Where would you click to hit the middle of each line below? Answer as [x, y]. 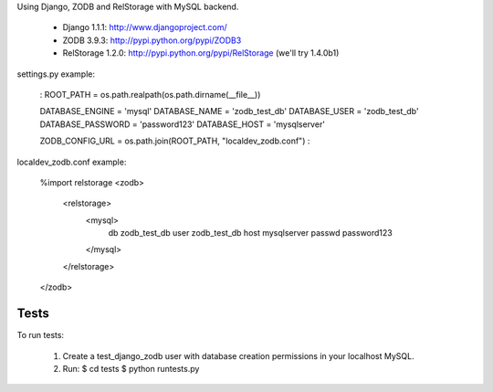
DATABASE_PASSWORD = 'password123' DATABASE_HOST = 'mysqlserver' [183, 124]
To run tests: [40, 335]
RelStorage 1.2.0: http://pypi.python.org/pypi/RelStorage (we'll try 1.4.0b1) [201, 53]
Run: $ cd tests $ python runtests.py [131, 368]
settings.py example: [56, 74]
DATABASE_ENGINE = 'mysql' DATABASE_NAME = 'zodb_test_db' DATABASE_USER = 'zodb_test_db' [229, 111]
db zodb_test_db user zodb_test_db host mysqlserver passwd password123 [250, 233]
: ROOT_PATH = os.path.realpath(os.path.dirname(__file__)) [150, 94]
